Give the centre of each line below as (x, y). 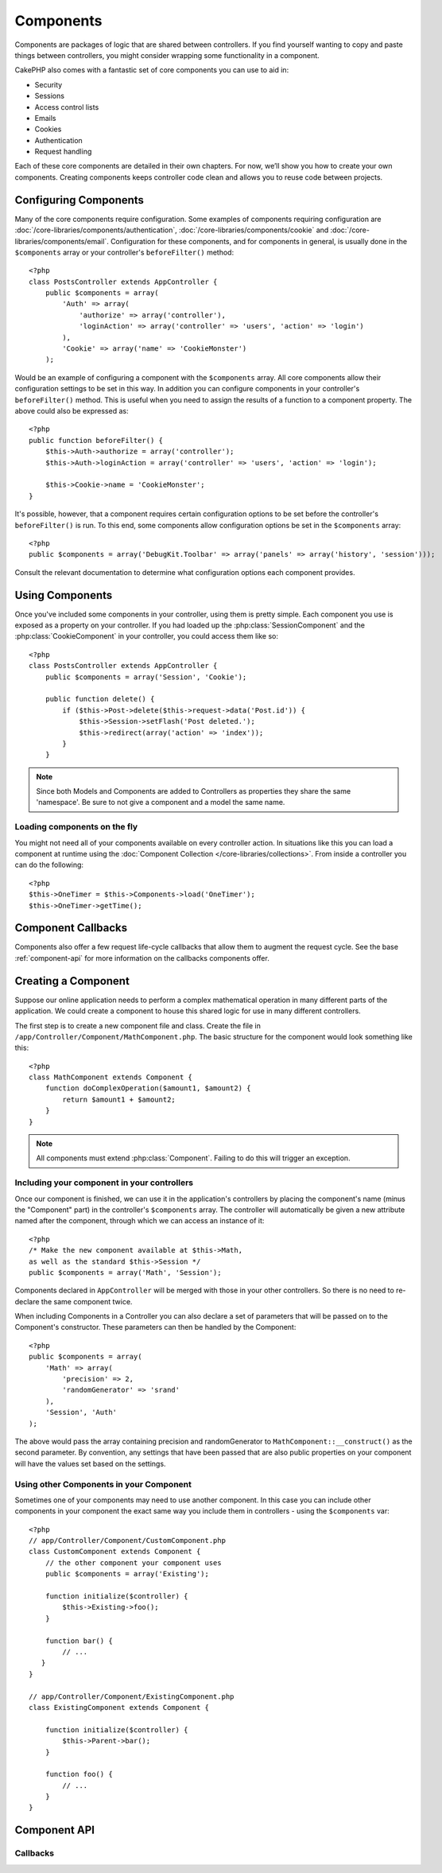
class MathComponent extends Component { (111, 1077)
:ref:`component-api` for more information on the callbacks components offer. (142, 958)
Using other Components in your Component (103, 1484)
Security (48, 84)
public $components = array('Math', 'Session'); (125, 1272)
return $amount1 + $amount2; (119, 1099)
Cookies (48, 129)
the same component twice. (87, 1301)
